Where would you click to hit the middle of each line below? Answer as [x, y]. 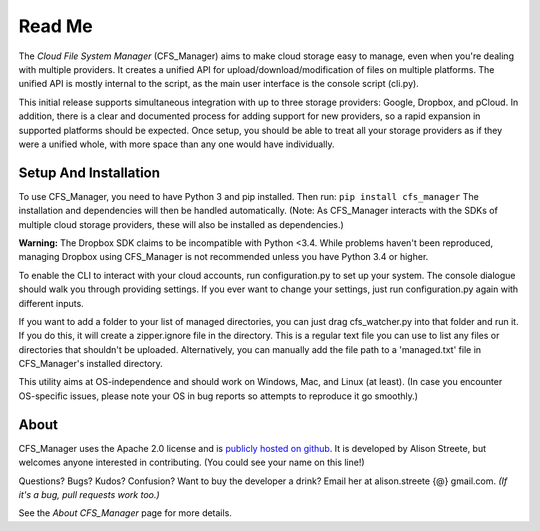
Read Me [56, 26]
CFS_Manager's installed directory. [91, 364]
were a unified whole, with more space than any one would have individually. [176, 144]
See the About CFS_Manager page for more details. [125, 513]
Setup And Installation [89, 172]
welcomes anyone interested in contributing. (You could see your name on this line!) [191, 462]
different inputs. [51, 303]
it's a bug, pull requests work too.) [89, 494]
